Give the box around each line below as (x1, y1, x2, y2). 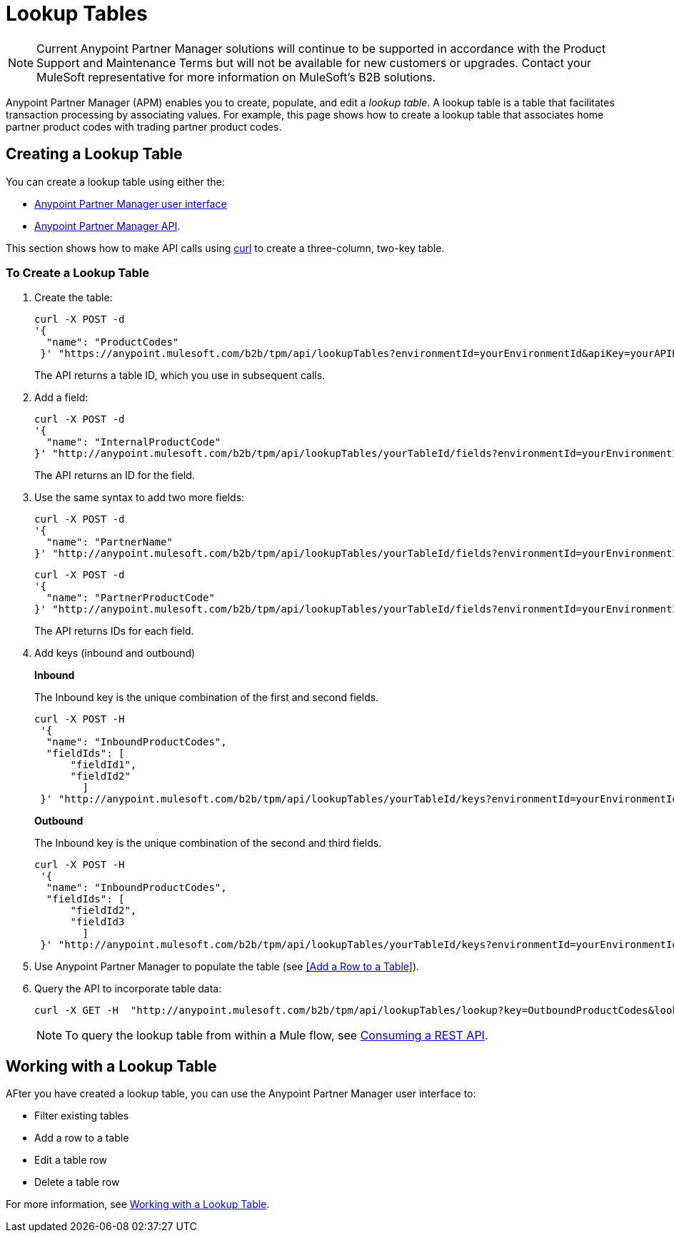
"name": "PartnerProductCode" (46, 592, 215, 604)
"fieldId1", (70, 759, 137, 771)
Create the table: (34, 291, 113, 304)
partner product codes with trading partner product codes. (6, 120, 282, 133)
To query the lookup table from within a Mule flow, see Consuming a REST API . (65, 1028, 488, 1043)
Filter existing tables (34, 1109, 129, 1122)
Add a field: (34, 391, 89, 404)
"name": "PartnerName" (46, 536, 173, 548)
